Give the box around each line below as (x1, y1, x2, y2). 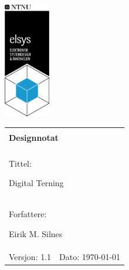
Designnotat (9, 131, 59, 143)
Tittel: (9, 157, 32, 169)
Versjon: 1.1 (9, 250, 52, 262)
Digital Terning (9, 177, 64, 189)
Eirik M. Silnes (9, 227, 63, 239)
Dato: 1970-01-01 (59, 250, 121, 262)
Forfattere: (9, 208, 47, 220)
